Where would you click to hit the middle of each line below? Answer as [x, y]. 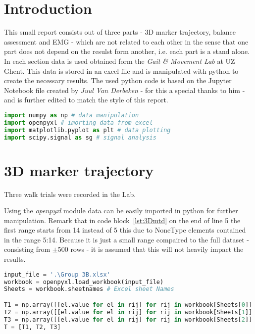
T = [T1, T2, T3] [32, 327]
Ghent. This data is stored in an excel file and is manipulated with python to [121, 71]
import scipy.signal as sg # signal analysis [80, 137]
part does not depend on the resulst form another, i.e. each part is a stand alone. [127, 51]
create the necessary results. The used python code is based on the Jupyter [118, 80]
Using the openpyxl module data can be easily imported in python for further [121, 211]
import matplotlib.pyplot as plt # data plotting [87, 130]
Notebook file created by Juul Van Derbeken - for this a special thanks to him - [125, 90]
